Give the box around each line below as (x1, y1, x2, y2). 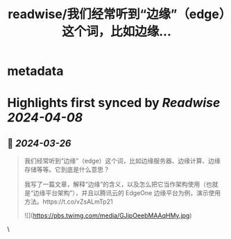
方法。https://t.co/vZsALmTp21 (24, 197, 113, 206)
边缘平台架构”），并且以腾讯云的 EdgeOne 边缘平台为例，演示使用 (33, 189, 221, 197)
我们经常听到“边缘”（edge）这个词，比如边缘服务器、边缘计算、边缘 (24, 157, 221, 165)
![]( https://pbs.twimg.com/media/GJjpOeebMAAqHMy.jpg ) (24, 211, 192, 220)
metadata (7, 63, 64, 79)
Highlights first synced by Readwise (7, 95, 221, 111)
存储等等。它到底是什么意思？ (24, 165, 110, 174)
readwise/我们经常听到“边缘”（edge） (8, 6, 225, 22)
